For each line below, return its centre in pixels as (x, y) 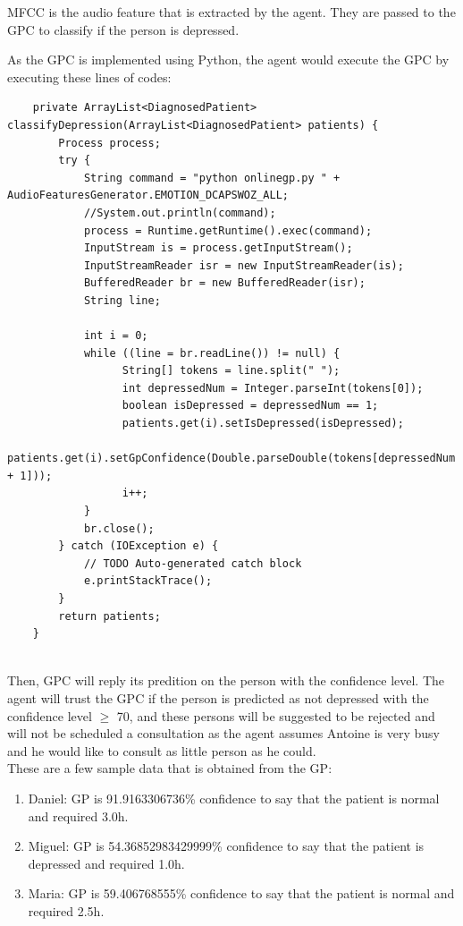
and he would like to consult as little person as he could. (162, 750)
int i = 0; (116, 336)
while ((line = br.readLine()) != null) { (212, 353)
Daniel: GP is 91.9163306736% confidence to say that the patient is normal (234, 798)
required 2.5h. (66, 910)
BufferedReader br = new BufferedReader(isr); (224, 283)
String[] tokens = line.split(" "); (231, 371)
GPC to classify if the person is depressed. (123, 29)
